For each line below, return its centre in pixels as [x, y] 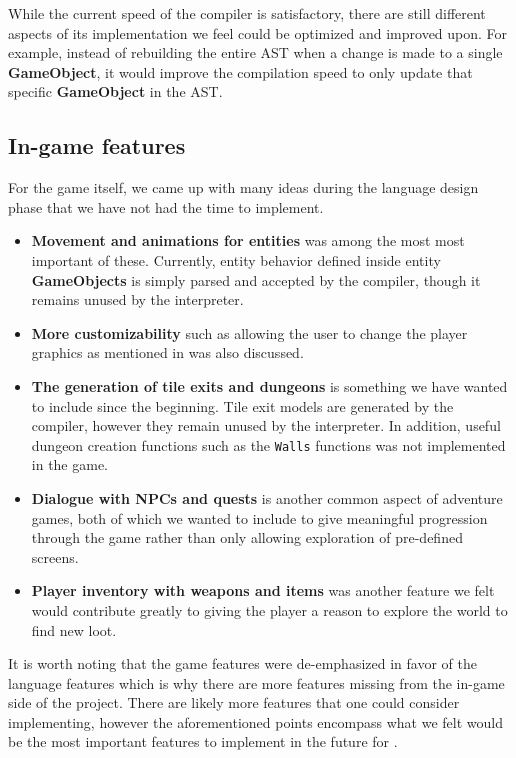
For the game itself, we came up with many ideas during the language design [243, 187]
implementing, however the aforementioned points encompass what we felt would [255, 721]
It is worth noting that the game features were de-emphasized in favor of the [242, 663]
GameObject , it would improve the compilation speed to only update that [240, 71]
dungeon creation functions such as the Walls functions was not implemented [268, 444]
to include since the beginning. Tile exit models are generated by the [242, 405]
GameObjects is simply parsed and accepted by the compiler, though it [256, 279]
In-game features [97, 145]
